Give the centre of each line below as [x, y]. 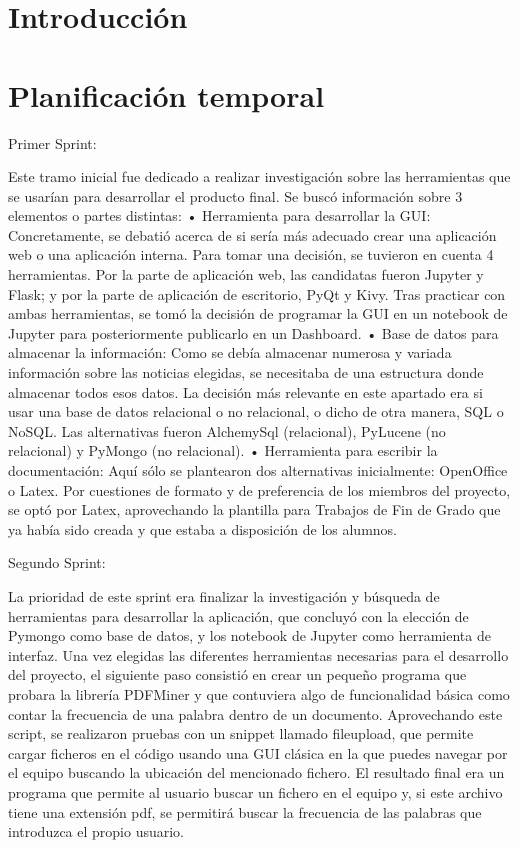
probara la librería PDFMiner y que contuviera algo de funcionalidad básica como [259, 693]
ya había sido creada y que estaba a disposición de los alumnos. [202, 528]
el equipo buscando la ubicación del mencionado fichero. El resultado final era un [256, 772]
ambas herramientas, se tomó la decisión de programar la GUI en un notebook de [258, 313]
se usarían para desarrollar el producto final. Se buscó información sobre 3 [235, 195]
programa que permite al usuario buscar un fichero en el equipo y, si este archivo [255, 791]
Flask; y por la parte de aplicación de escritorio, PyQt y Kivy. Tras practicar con [257, 293]
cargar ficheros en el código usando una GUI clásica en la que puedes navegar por [258, 752]
